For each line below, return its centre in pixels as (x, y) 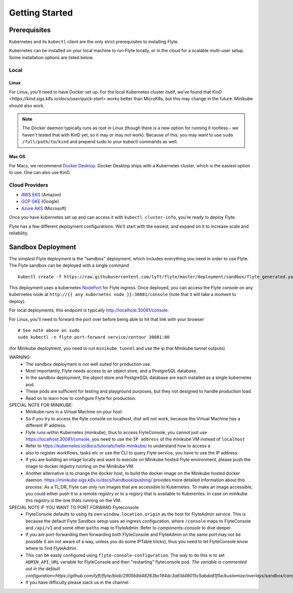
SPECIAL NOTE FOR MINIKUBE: (41, 405)
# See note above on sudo (49, 331)
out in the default (43, 569)
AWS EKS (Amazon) (41, 195)
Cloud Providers (29, 185)
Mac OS (17, 157)
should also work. (27, 105)
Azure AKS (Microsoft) (44, 208)
